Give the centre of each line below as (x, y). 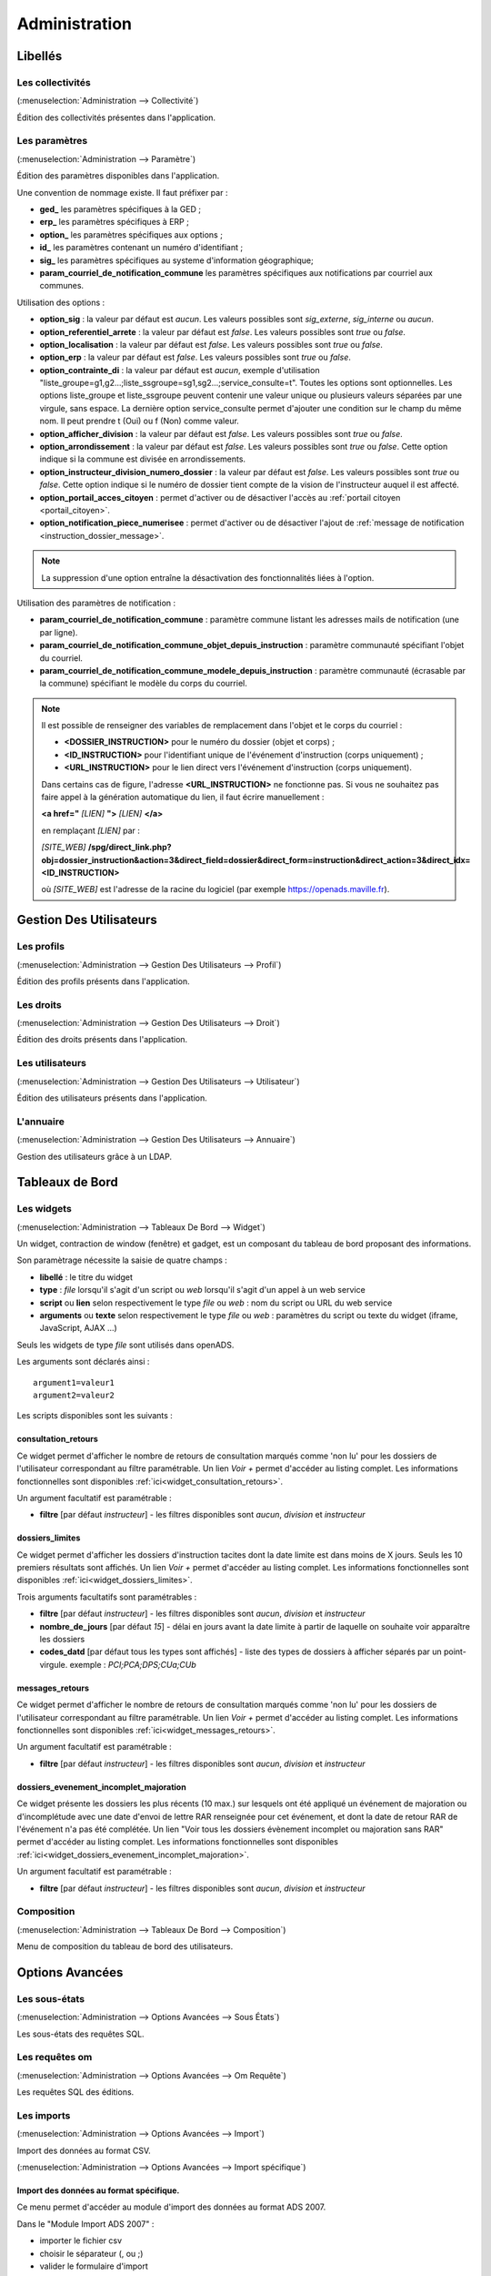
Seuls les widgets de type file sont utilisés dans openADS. (125, 1345)
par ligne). (59, 632)
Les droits (40, 1004)
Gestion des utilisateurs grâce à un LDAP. (95, 1156)
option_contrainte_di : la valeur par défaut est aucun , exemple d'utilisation (180, 370)
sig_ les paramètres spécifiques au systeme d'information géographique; (176, 260)
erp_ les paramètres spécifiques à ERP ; (115, 222)
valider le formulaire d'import (94, 2266)
